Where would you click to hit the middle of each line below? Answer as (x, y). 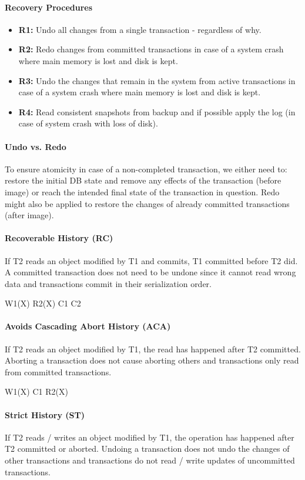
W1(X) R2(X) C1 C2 (43, 303)
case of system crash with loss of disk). (88, 123)
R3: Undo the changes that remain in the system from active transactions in (157, 80)
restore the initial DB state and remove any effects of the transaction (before (143, 180)
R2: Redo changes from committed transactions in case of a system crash (151, 49)
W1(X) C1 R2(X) (36, 391)
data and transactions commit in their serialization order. (108, 283)
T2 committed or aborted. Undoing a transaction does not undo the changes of (147, 449)
